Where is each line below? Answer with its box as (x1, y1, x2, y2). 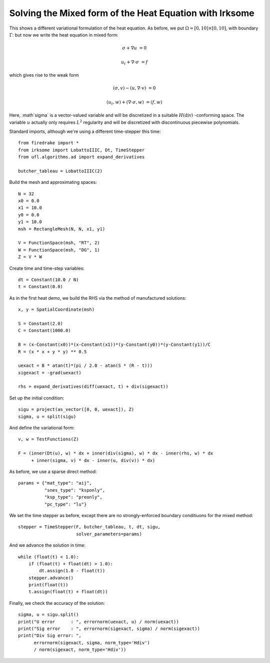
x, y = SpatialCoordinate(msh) (18, 307, 95, 313)
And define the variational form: (9, 425, 75, 431)
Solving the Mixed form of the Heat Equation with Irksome (9, 8, 254, 19)
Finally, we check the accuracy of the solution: (9, 600, 105, 606)
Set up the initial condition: (9, 395, 64, 401)
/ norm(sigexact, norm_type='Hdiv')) (33, 647, 126, 652)
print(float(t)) (28, 582, 68, 588)
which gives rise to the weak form (9, 72, 79, 78)
